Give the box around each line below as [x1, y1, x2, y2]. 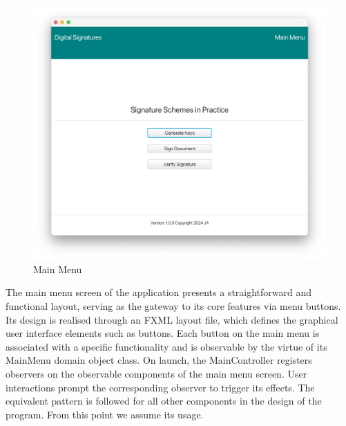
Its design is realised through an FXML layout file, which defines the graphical [6, 312, 338, 326]
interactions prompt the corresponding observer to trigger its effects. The [6, 380, 315, 394]
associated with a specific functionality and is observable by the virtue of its [6, 339, 327, 353]
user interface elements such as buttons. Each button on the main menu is [6, 326, 320, 340]
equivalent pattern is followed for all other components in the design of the [6, 393, 322, 408]
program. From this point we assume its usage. [6, 407, 204, 421]
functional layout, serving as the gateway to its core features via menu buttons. [6, 299, 341, 313]
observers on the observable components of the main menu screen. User [6, 367, 307, 381]
